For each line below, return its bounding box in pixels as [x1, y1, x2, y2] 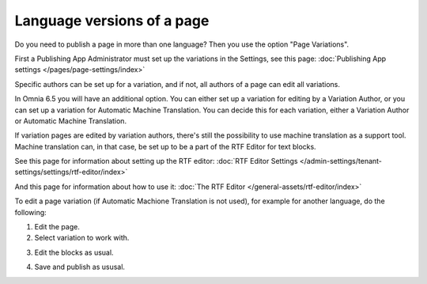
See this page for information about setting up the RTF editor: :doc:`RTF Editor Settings [14, 157, 298, 166]
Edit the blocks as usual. [34, 248, 114, 257]
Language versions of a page [14, 12, 210, 29]
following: [14, 207, 47, 217]
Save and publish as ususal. [34, 262, 126, 272]
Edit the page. [34, 222, 81, 232]
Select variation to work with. [34, 233, 130, 243]
